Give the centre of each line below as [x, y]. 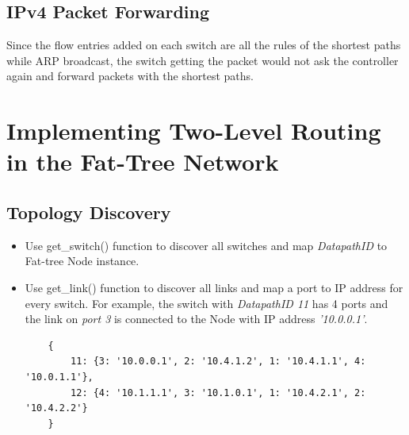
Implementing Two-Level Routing [194, 131]
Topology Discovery [89, 212]
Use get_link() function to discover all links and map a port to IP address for [214, 287]
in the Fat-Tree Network [143, 162]
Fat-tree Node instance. [82, 261]
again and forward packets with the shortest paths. [130, 76]
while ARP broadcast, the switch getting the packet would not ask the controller [203, 60]
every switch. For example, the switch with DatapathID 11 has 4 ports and [206, 303]
